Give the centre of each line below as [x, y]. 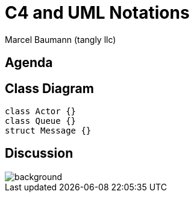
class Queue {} [41, 121]
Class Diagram [49, 88]
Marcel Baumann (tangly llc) [61, 39]
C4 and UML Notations [97, 13]
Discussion [39, 153]
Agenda [29, 63]
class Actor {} [41, 111]
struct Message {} [48, 131]
